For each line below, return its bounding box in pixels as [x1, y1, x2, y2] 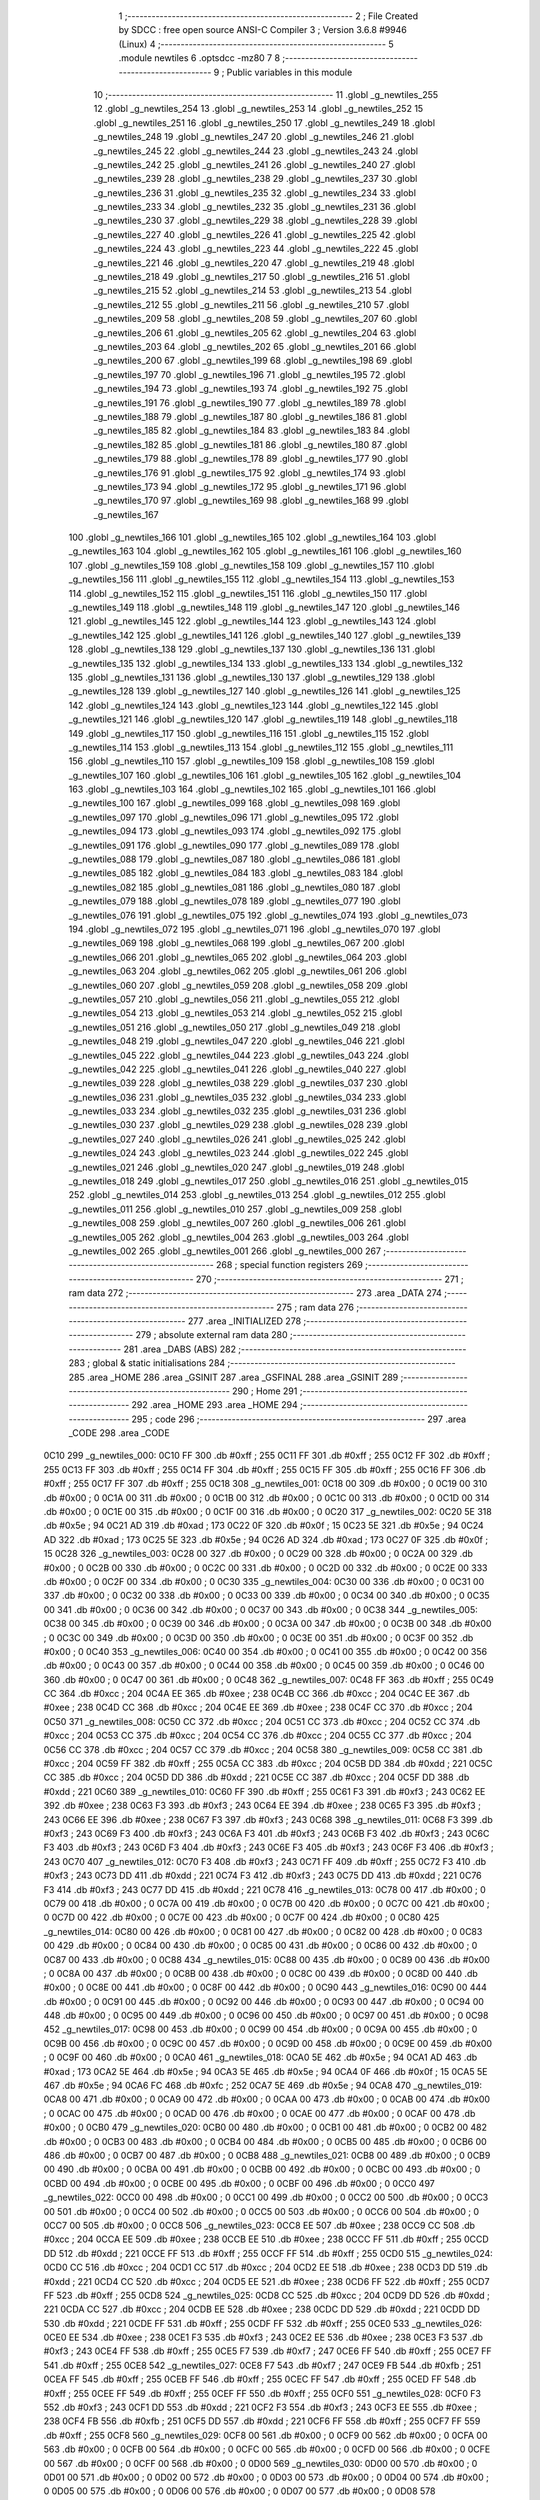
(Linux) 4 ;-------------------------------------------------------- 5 [118, 38, 394, 50]
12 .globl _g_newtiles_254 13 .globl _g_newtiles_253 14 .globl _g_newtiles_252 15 [93, 103, 424, 115]
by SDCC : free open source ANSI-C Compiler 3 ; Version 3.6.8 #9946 [118, 24, 407, 36]
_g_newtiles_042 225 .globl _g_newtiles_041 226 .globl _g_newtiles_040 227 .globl [68, 1063, 407, 1075]
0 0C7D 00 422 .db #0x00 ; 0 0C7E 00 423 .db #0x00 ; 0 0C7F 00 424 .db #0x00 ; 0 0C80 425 [43, 1911, 440, 1924]
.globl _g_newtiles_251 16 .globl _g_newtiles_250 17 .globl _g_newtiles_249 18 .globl [93, 116, 435, 129]
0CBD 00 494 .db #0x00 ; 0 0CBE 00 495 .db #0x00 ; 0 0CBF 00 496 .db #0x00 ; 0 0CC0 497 [43, 2177, 435, 2189]
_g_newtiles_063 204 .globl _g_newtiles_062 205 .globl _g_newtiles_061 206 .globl [68, 965, 407, 977]
